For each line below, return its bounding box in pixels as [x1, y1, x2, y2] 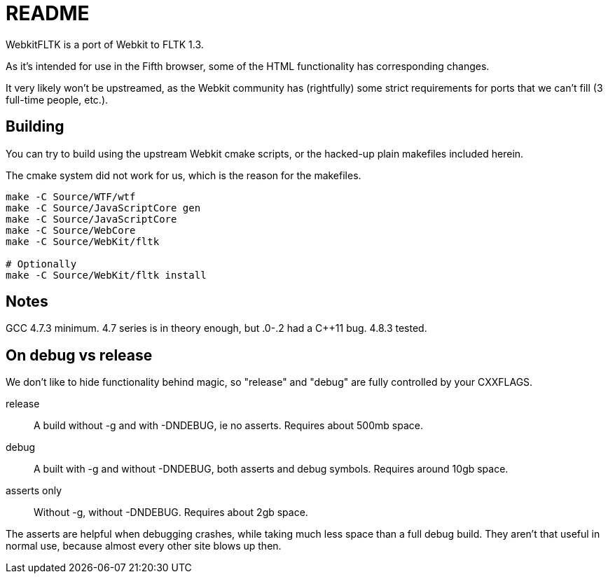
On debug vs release [6, 346, 153, 364]
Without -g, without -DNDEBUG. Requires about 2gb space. [34, 506, 308, 519]
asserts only [6, 484, 62, 497]
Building [6, 118, 64, 136]
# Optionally [6, 258, 77, 270]
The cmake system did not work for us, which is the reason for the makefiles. [6, 169, 361, 181]
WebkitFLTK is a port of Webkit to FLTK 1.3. [6, 38, 204, 50]
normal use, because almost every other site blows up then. [6, 540, 282, 552]
